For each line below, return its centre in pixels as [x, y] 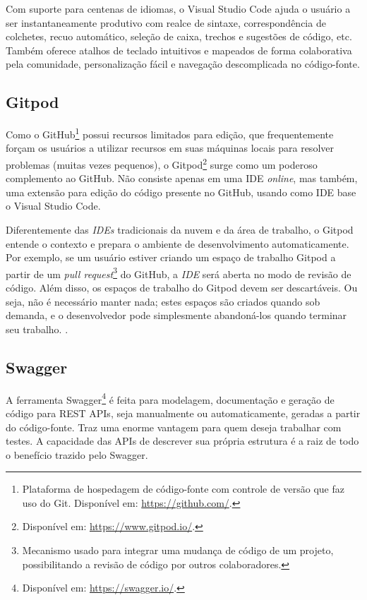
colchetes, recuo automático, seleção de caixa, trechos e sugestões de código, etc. [179, 36]
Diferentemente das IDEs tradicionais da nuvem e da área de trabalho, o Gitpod [180, 230]
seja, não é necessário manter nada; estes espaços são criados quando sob [163, 301]
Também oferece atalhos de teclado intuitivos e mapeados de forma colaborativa [179, 50]
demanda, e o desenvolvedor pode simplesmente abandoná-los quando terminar [176, 315]
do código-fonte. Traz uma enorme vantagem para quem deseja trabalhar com [174, 427]
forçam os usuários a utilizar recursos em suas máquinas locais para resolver [170, 148]
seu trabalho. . [37, 329]
